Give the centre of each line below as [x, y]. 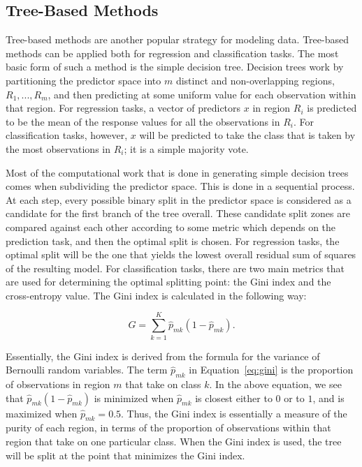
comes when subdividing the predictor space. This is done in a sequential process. [180, 186]
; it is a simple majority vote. [186, 148]
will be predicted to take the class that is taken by [247, 135]
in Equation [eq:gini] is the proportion [271, 370]
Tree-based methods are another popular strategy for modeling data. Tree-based [177, 39]
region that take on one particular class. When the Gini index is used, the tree [174, 441]
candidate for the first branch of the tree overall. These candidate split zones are [178, 213]
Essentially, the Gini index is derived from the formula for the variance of [163, 356]
